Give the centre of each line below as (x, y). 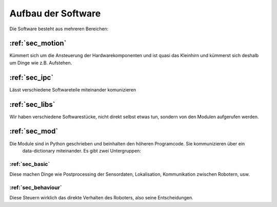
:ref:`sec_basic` (30, 164)
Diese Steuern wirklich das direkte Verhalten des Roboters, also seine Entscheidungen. (101, 198)
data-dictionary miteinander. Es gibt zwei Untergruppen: (82, 150)
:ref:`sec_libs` (32, 105)
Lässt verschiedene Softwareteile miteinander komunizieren (73, 89)
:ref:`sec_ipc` (32, 77)
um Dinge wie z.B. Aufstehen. (41, 63)
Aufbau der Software (55, 13)
